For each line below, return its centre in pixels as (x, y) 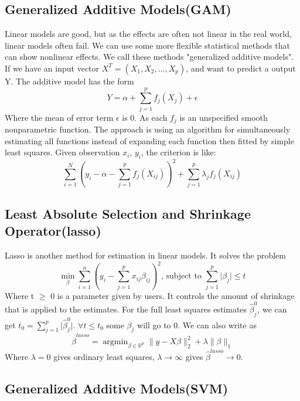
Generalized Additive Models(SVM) (117, 388)
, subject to (181, 276)
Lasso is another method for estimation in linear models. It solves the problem (145, 255)
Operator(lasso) (53, 231)
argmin (115, 342)
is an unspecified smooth (224, 117)
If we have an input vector (52, 68)
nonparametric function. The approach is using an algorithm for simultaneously (148, 129)
